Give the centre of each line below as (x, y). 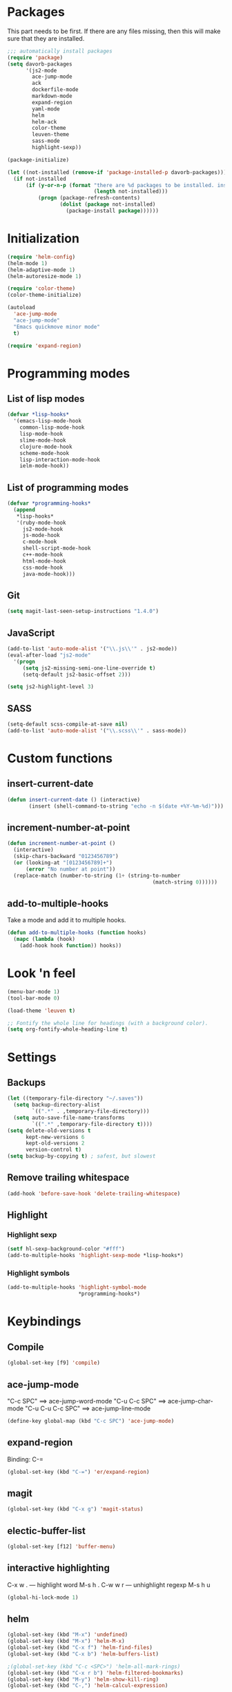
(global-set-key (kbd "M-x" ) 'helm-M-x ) (66, 1641)
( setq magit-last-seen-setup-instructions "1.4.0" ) (83, 612)
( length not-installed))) (131, 192)
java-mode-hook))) (49, 574)
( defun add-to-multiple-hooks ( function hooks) (77, 933)
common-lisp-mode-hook (52, 428)
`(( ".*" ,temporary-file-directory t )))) (93, 1124)
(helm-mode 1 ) (28, 263)
